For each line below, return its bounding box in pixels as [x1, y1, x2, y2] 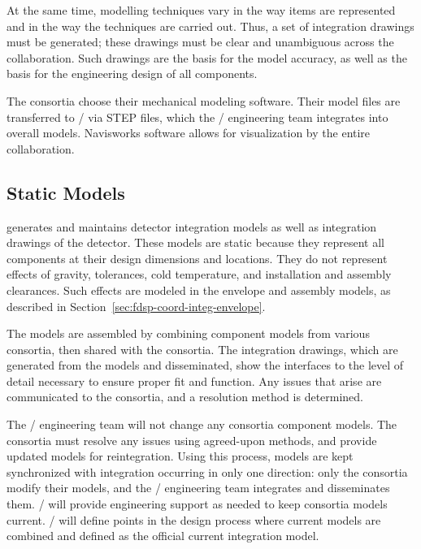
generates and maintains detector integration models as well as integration [7, 218, 377, 235]
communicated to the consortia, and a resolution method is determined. [7, 388, 364, 405]
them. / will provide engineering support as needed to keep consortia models [7, 495, 388, 512]
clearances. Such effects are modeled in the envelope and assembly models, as [7, 281, 391, 298]
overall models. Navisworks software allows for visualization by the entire [7, 124, 371, 141]
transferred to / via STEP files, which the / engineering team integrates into [7, 108, 388, 125]
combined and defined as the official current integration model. [7, 527, 319, 544]
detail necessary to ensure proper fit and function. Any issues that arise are [7, 372, 382, 389]
